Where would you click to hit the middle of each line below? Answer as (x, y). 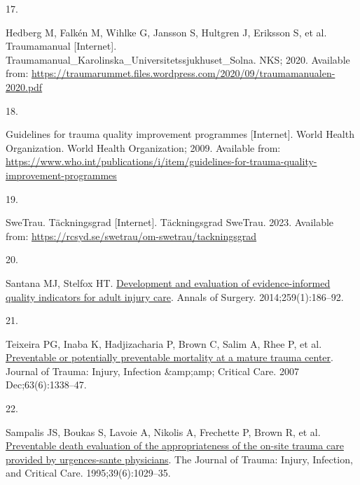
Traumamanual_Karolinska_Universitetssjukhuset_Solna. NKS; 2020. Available (178, 59)
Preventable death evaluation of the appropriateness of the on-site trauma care (175, 445)
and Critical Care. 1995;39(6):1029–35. (88, 473)
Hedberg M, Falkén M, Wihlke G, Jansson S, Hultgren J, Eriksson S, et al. (166, 32)
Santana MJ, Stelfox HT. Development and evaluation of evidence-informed (168, 282)
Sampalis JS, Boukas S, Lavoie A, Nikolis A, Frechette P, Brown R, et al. (163, 431)
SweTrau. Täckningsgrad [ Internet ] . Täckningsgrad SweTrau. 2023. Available (170, 222)
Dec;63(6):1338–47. (46, 385)
